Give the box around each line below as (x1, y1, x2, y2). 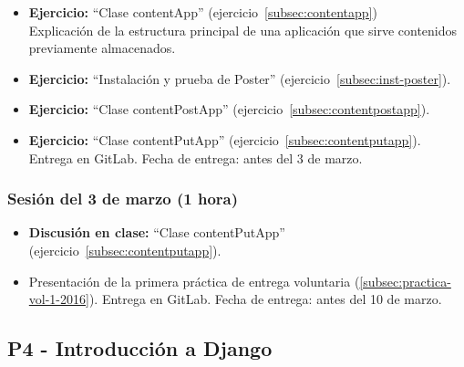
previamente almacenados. (28, 38, 176, 58)
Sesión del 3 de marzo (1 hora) (7, 187, 239, 210)
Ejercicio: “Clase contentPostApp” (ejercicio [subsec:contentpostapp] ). (28, 100, 430, 119)
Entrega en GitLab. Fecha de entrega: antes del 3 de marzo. (28, 148, 363, 167)
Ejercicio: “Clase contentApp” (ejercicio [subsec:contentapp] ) (28, 3, 377, 21)
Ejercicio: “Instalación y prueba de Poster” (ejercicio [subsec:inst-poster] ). (28, 68, 451, 88)
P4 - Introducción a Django (7, 334, 273, 362)
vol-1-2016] (28, 289, 89, 309)
